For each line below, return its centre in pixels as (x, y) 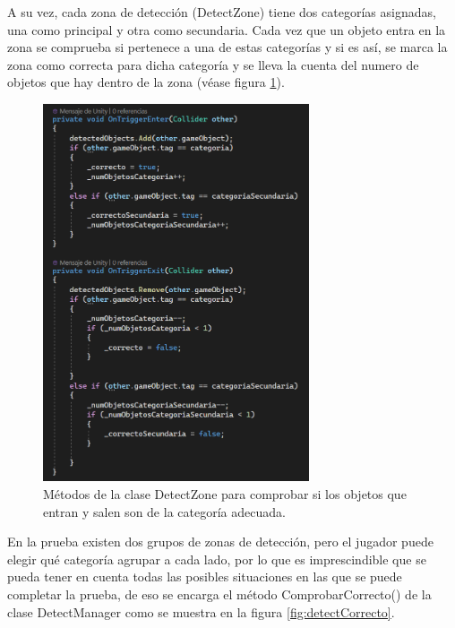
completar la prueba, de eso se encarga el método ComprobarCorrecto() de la (219, 594)
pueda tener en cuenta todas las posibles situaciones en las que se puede (205, 576)
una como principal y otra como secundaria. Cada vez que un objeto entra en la (227, 29)
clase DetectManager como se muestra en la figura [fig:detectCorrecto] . (201, 611)
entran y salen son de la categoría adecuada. (164, 511)
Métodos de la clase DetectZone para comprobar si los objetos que (225, 493)
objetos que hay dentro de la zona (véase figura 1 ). (146, 82)
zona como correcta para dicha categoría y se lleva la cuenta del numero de (213, 64)
